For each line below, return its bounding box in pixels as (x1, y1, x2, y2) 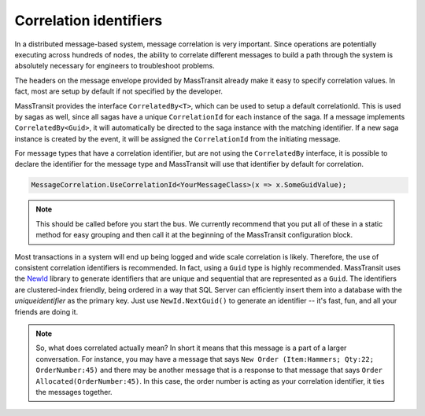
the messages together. (35, 387, 113, 396)
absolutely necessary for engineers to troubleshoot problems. (14, 61, 216, 71)
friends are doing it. (14, 307, 79, 316)
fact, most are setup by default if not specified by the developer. (14, 87, 224, 96)
